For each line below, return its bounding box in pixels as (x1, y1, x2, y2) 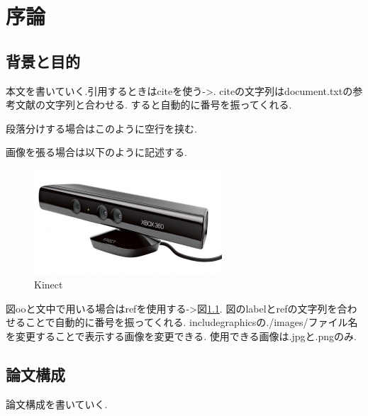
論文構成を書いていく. (6, 396, 108, 411)
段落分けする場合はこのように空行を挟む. (6, 120, 197, 135)
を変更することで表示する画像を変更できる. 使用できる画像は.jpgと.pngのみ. (6, 329, 357, 344)
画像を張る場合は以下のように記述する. (6, 145, 187, 159)
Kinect (34, 277, 63, 292)
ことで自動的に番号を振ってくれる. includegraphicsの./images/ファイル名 (25, 315, 358, 330)
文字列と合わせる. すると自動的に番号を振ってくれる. (45, 97, 292, 112)
